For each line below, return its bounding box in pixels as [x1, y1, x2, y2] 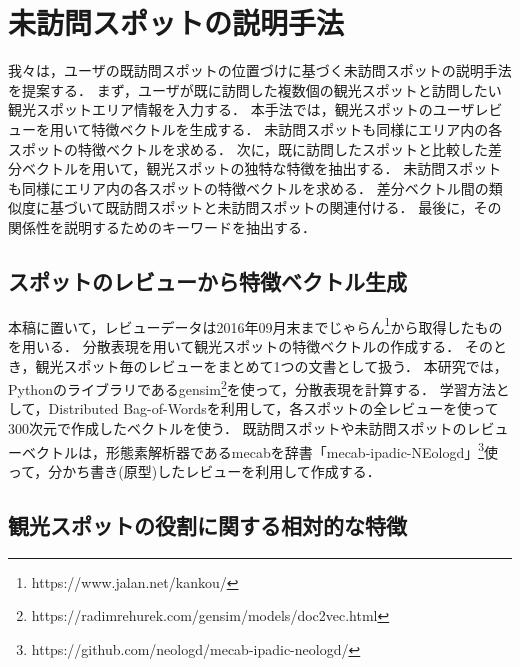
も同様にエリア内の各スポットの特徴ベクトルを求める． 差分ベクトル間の [8, 177, 489, 198]
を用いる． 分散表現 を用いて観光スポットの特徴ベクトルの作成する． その [8, 335, 493, 356]
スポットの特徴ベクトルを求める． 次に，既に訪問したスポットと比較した [8, 138, 488, 159]
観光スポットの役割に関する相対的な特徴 [8, 509, 407, 540]
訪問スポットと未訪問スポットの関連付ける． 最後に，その [119, 197, 502, 218]
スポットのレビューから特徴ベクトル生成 [8, 265, 407, 296]
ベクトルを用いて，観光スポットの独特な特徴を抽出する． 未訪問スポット [21, 158, 502, 179]
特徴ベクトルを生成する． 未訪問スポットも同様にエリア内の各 [91, 118, 503, 139]
